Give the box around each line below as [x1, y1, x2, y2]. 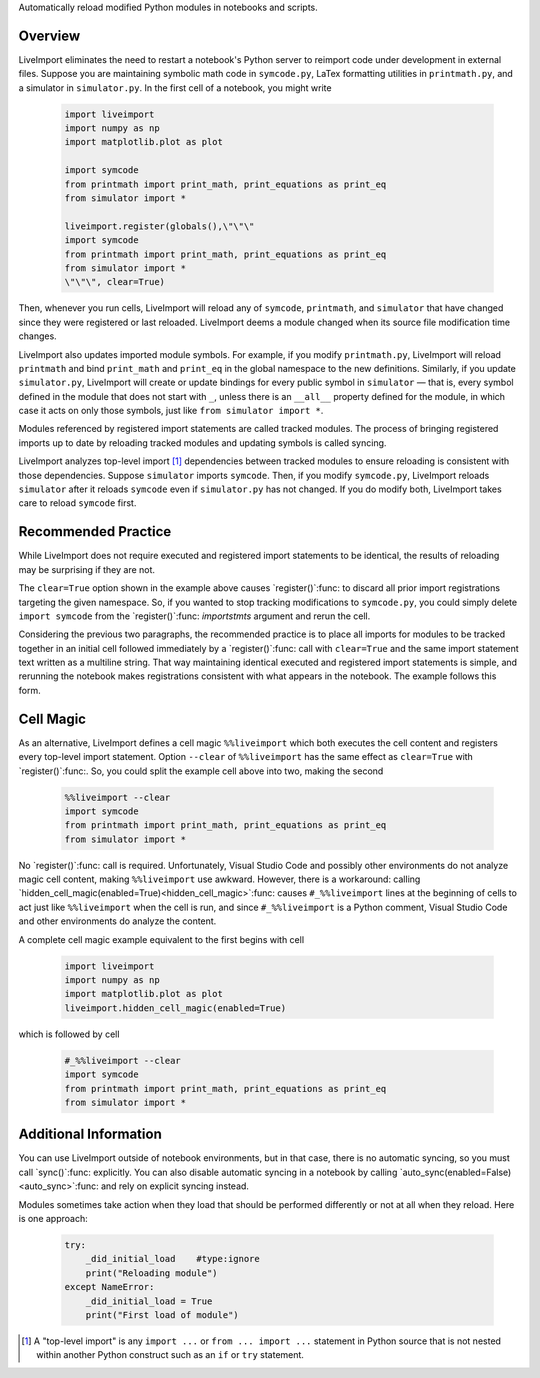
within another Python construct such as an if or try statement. [36, 1349, 305, 1361]
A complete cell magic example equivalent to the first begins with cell [18, 933, 305, 945]
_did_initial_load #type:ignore [85, 1253, 260, 1265]
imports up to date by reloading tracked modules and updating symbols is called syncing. [18, 436, 387, 449]
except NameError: [64, 1281, 155, 1293]
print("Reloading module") [85, 1267, 219, 1279]
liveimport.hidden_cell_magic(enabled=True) [64, 1002, 287, 1014]
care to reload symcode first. [18, 497, 137, 509]
